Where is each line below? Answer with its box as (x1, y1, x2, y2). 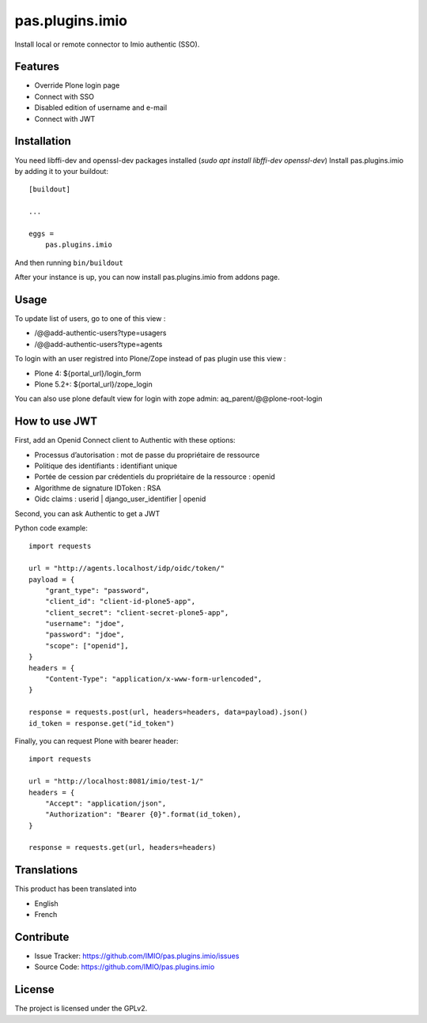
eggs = (28, 229, 55, 238)
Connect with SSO (34, 92, 95, 101)
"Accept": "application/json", (44, 798, 167, 808)
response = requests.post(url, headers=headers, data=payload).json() (28, 708, 308, 717)
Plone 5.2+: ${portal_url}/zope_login (34, 379, 153, 389)
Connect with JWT (34, 114, 96, 123)
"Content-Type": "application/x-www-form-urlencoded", (44, 674, 263, 684)
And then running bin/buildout (14, 258, 124, 267)
